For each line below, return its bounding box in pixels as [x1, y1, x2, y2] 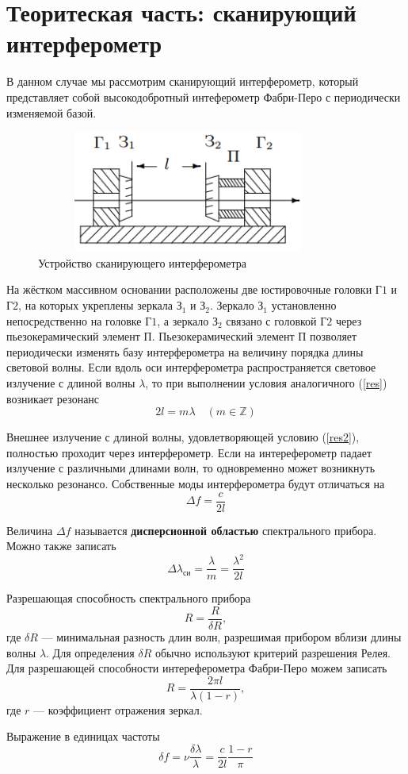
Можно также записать [6, 537, 116, 554]
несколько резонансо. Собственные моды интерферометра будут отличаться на [6, 475, 385, 491]
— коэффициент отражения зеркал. [33, 701, 203, 718]
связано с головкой [226, 312, 317, 329]
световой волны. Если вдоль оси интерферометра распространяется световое [6, 359, 376, 375]
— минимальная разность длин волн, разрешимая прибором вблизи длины [41, 629, 402, 645]
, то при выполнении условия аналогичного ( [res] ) [145, 375, 387, 391]
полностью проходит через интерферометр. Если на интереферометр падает [6, 444, 372, 460]
